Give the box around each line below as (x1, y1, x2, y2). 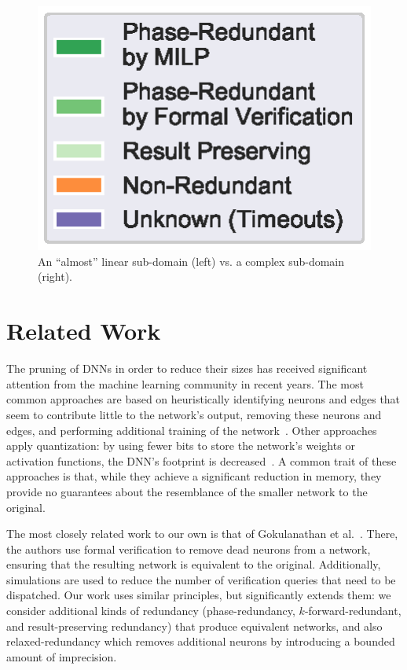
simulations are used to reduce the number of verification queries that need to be (6, 571, 396, 587)
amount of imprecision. (6, 648, 117, 664)
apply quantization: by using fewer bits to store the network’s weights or (6, 437, 355, 454)
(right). (38, 268, 73, 285)
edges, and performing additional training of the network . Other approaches (6, 422, 377, 438)
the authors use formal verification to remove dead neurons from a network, (6, 540, 371, 557)
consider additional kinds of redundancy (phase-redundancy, (6, 602, 295, 619)
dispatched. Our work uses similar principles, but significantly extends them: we (6, 587, 391, 603)
